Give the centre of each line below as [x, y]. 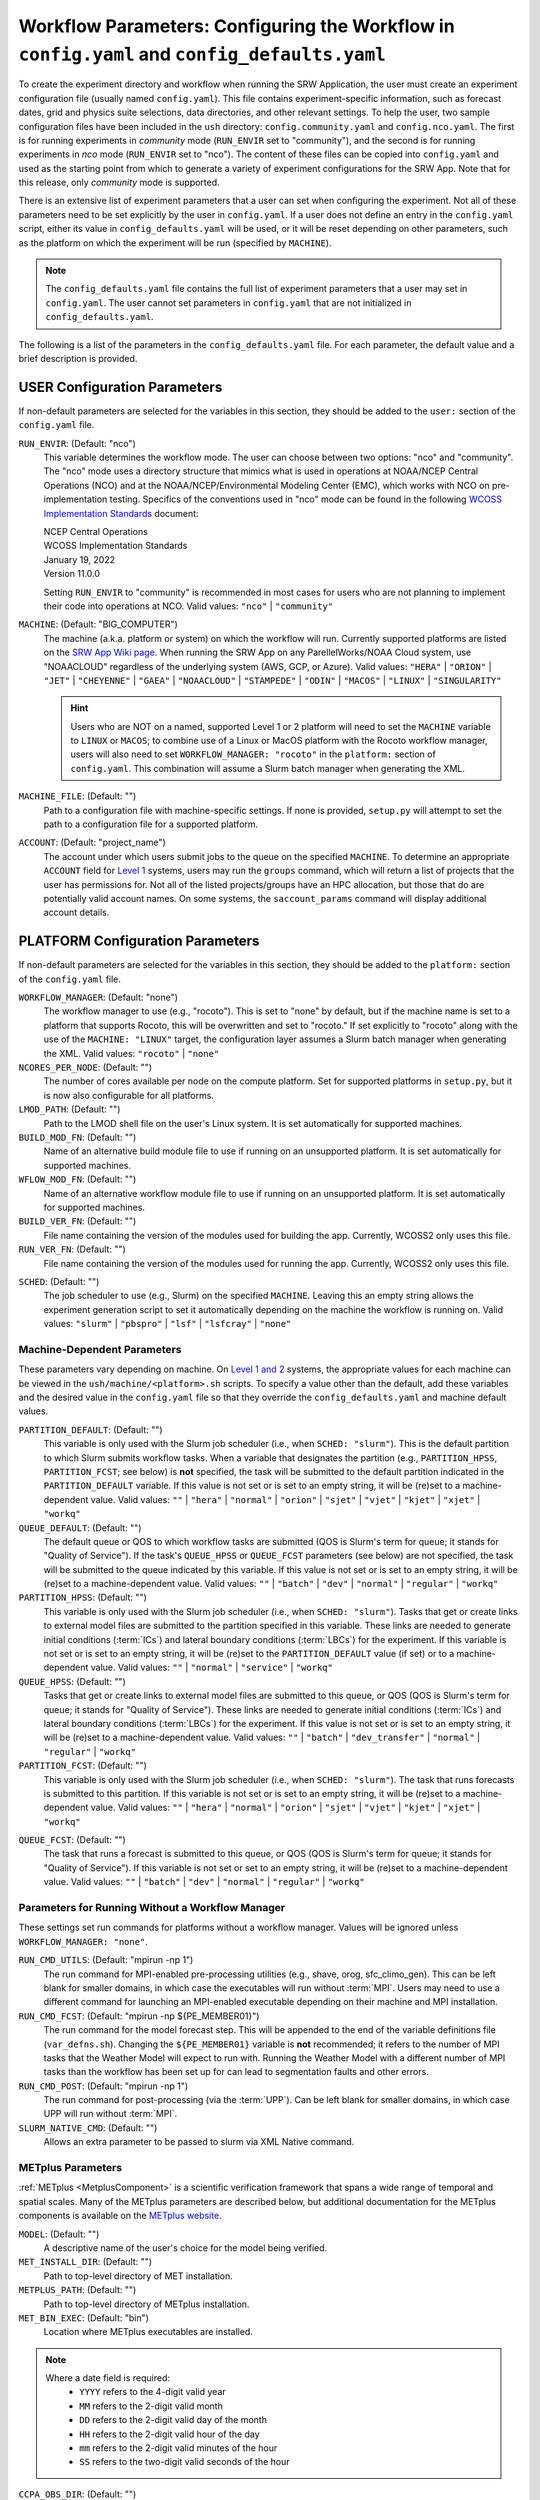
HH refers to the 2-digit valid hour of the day [169, 2434]
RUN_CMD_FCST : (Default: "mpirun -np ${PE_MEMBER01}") [139, 2016]
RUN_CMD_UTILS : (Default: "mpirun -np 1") [106, 1960]
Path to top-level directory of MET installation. [138, 2276]
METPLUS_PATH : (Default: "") [77, 2290]
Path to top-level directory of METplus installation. [146, 2304]
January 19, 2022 [79, 559]
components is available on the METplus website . [120, 2216]
